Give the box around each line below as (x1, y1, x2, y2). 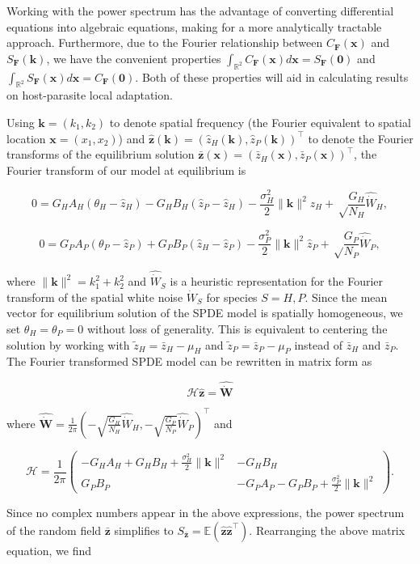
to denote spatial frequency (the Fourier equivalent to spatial (109, 113, 411, 130)
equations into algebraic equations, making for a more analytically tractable (6, 18, 382, 35)
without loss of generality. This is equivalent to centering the (86, 320, 388, 337)
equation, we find (6, 541, 92, 558)
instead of (294, 336, 342, 353)
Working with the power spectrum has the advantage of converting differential (6, 2, 394, 19)
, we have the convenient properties (46, 49, 221, 66)
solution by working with (6, 336, 130, 353)
